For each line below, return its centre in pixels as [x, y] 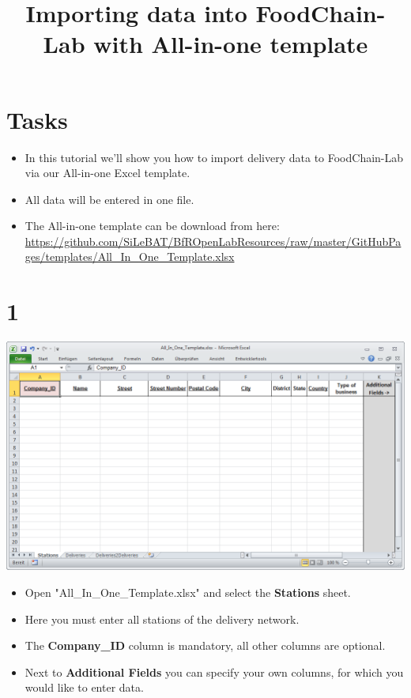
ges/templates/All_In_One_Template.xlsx [130, 257]
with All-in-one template [231, 44]
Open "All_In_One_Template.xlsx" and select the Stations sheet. [188, 592]
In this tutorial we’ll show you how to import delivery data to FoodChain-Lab [214, 157]
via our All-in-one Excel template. [107, 173]
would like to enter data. [84, 687]
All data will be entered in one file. [109, 199]
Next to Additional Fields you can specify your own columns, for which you [214, 672]
